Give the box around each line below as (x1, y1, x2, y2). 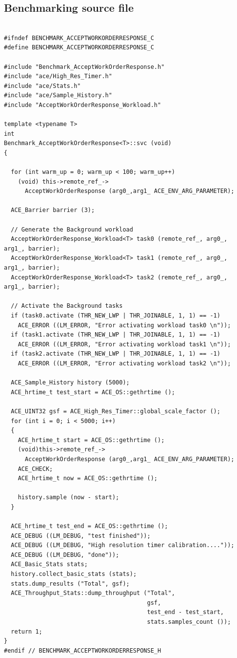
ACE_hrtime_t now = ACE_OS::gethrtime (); (18, 475, 158, 482)
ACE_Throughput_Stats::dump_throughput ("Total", (11, 590, 175, 597)
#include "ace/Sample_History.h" (4, 92, 112, 99)
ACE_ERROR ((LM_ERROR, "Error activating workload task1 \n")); (18, 340, 231, 348)
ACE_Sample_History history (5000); (11, 379, 130, 386)
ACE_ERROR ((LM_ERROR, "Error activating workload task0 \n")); (18, 321, 231, 329)
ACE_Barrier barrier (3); (11, 207, 95, 214)
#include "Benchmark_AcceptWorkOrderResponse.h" (4, 63, 165, 70)
